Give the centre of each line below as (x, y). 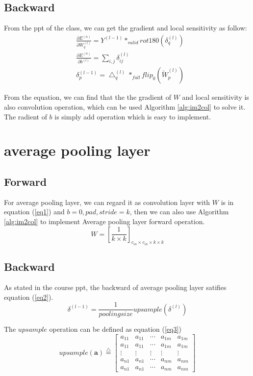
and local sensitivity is (215, 97)
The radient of (25, 116)
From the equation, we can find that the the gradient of (88, 97)
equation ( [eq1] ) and (34, 212)
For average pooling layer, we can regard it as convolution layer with (107, 202)
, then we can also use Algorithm (179, 212)
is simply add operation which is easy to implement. (133, 116)
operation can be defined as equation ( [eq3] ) (115, 329)
